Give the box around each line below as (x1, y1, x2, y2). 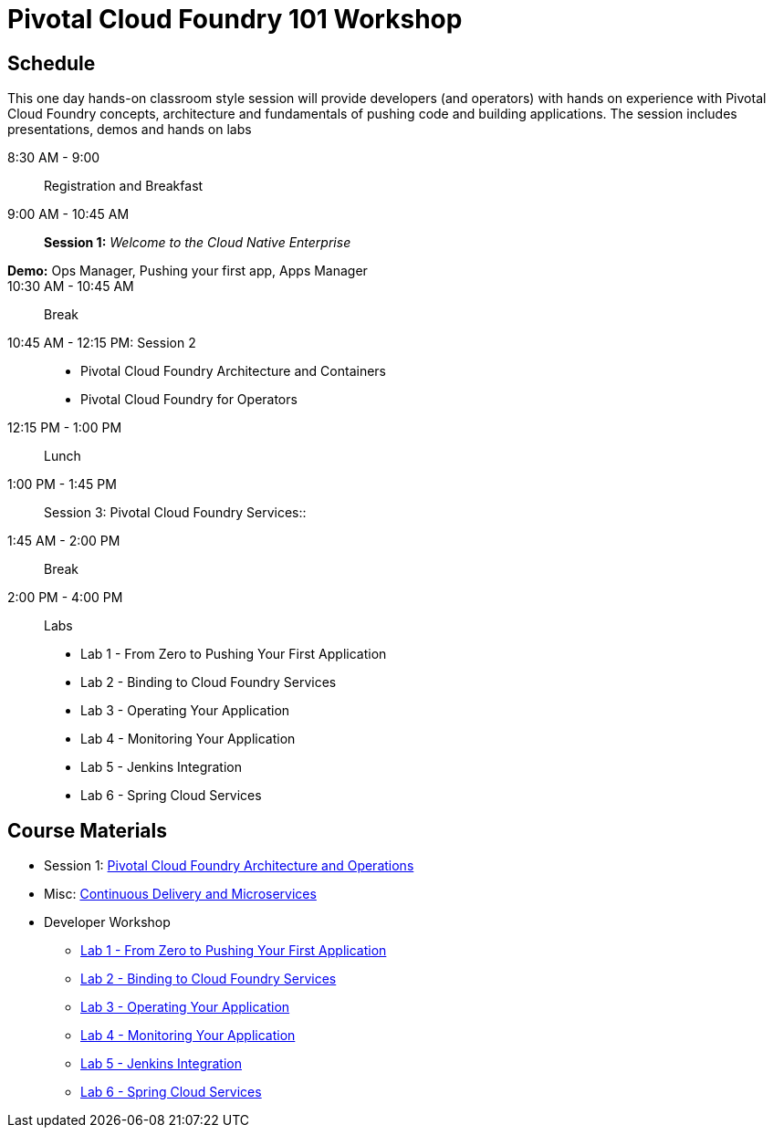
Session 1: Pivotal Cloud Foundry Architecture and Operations (44, 858, 414, 874)
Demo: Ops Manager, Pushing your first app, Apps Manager (7, 263, 368, 279)
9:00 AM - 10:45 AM (7, 206, 130, 223)
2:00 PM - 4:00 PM (7, 589, 123, 606)
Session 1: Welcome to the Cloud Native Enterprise (44, 234, 351, 251)
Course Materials (7, 818, 168, 842)
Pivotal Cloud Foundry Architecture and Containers (80, 363, 386, 380)
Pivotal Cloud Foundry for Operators (80, 391, 298, 408)
